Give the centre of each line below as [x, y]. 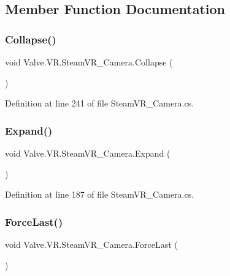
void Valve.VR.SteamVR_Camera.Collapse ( [89, 62]
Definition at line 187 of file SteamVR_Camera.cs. [100, 194]
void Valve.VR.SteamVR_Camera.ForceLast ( [91, 244]
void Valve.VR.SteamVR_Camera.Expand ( [88, 153]
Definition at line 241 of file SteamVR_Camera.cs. [100, 103]
